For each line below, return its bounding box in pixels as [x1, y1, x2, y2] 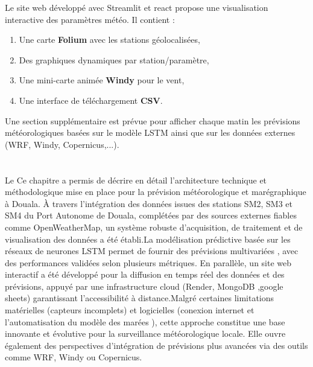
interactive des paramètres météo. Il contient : [5, 13, 175, 25]
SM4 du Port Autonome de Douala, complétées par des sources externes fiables [5, 209, 297, 222]
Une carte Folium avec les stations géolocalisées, [19, 33, 200, 46]
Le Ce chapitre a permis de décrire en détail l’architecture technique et [5, 173, 267, 186]
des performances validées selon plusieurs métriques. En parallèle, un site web [5, 256, 292, 269]
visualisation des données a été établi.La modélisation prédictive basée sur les [5, 232, 291, 245]
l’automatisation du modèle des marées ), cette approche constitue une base [5, 315, 285, 328]
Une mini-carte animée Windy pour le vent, [19, 74, 185, 86]
